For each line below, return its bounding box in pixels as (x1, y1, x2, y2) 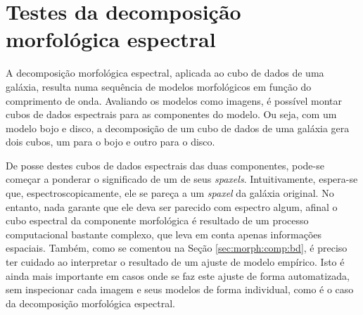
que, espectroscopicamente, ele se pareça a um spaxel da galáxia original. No (6, 186, 334, 200)
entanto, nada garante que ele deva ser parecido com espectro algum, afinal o (6, 199, 338, 214)
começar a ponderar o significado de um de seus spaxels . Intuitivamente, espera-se (6, 172, 358, 186)
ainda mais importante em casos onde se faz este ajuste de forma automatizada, (6, 268, 350, 283)
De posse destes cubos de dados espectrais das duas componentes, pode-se (6, 157, 324, 172)
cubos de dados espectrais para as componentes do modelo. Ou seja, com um (6, 107, 337, 122)
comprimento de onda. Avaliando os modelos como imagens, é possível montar (6, 93, 342, 108)
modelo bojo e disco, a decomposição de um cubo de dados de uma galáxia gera (6, 120, 350, 135)
